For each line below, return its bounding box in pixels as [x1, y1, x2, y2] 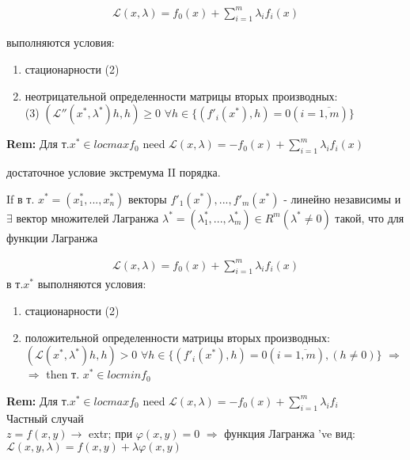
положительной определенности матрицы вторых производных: [25, 329, 330, 345]
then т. [46, 366, 80, 382]
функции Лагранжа [6, 229, 98, 245]
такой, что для [335, 209, 404, 226]
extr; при [89, 425, 133, 442]
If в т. [6, 190, 35, 207]
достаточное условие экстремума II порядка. [6, 163, 221, 180]
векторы [128, 190, 167, 207]
